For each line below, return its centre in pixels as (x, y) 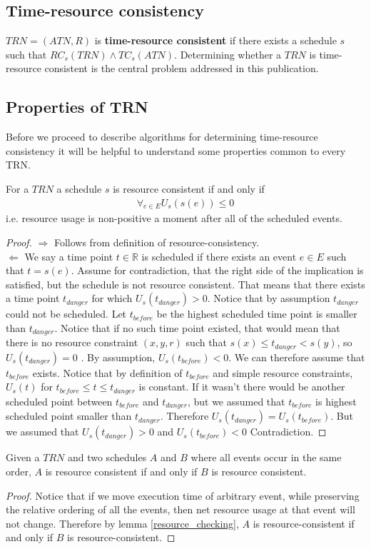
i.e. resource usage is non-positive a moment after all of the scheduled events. (174, 218)
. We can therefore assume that (297, 357)
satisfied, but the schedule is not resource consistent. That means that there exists (185, 284)
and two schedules (107, 457)
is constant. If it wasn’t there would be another (242, 387)
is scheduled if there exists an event (219, 256)
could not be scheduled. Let (66, 314)
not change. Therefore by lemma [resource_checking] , (122, 523)
